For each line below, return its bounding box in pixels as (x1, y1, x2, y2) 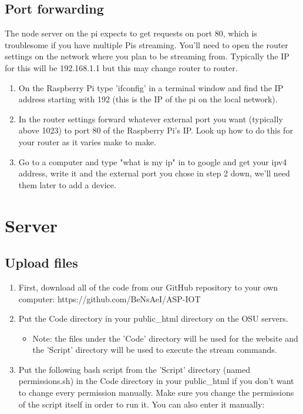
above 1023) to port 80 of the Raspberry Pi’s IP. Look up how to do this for (18, 124, 293, 136)
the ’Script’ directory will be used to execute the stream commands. (32, 343, 277, 356)
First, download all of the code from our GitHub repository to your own (18, 281, 278, 293)
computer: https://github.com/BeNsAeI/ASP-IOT (18, 292, 201, 305)
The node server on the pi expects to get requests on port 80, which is (5, 27, 257, 39)
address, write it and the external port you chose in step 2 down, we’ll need (18, 167, 290, 179)
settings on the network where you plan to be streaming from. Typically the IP (5, 50, 289, 62)
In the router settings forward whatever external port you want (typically (18, 112, 283, 125)
